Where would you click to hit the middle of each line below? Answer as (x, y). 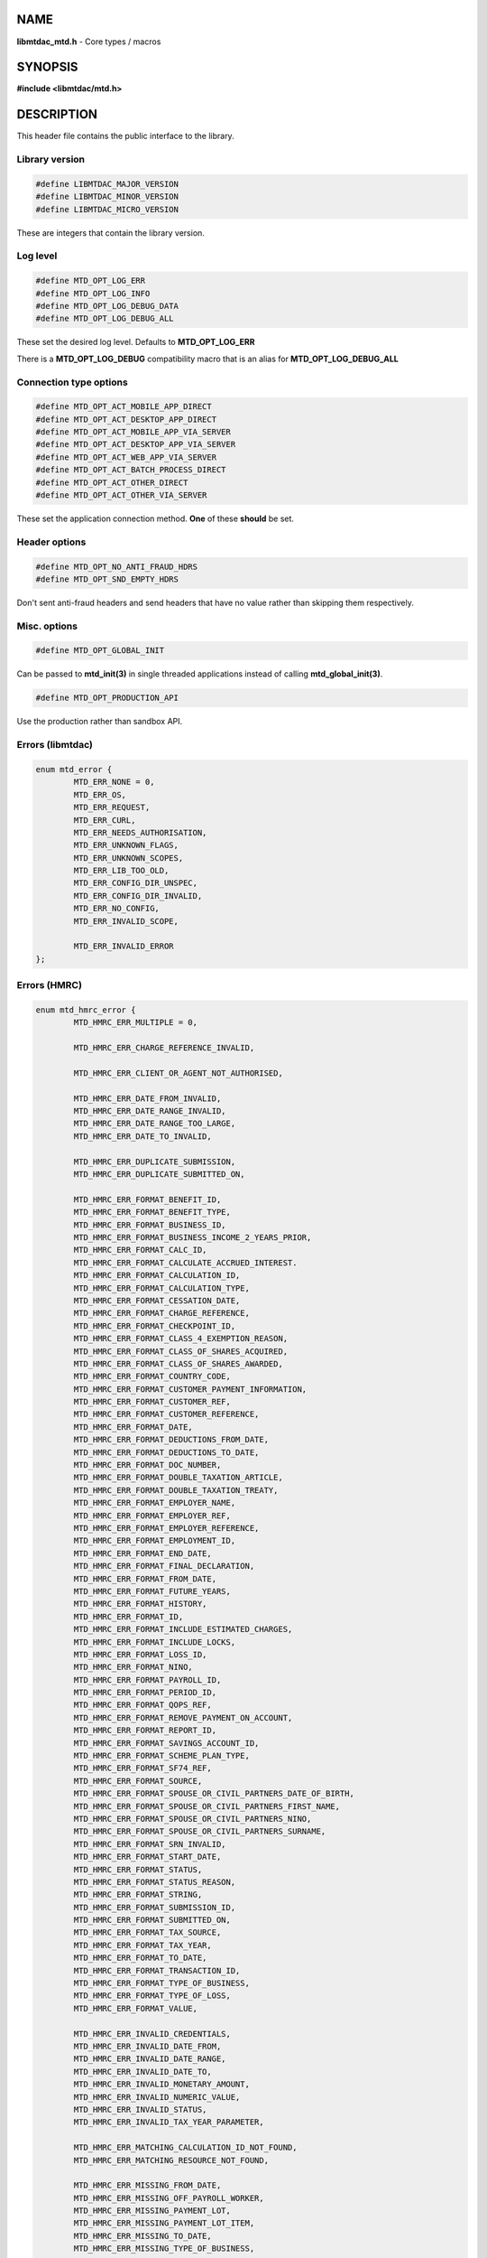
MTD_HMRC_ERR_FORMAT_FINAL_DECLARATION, (164, 1566)
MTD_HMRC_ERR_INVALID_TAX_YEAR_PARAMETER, (169, 2122)
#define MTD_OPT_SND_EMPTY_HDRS (107, 579)
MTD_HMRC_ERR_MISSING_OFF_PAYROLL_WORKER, (169, 2198)
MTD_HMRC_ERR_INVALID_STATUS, (140, 2109)
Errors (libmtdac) (55, 745)
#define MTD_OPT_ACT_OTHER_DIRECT (112, 482)
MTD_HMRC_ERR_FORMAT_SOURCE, (138, 1781)
